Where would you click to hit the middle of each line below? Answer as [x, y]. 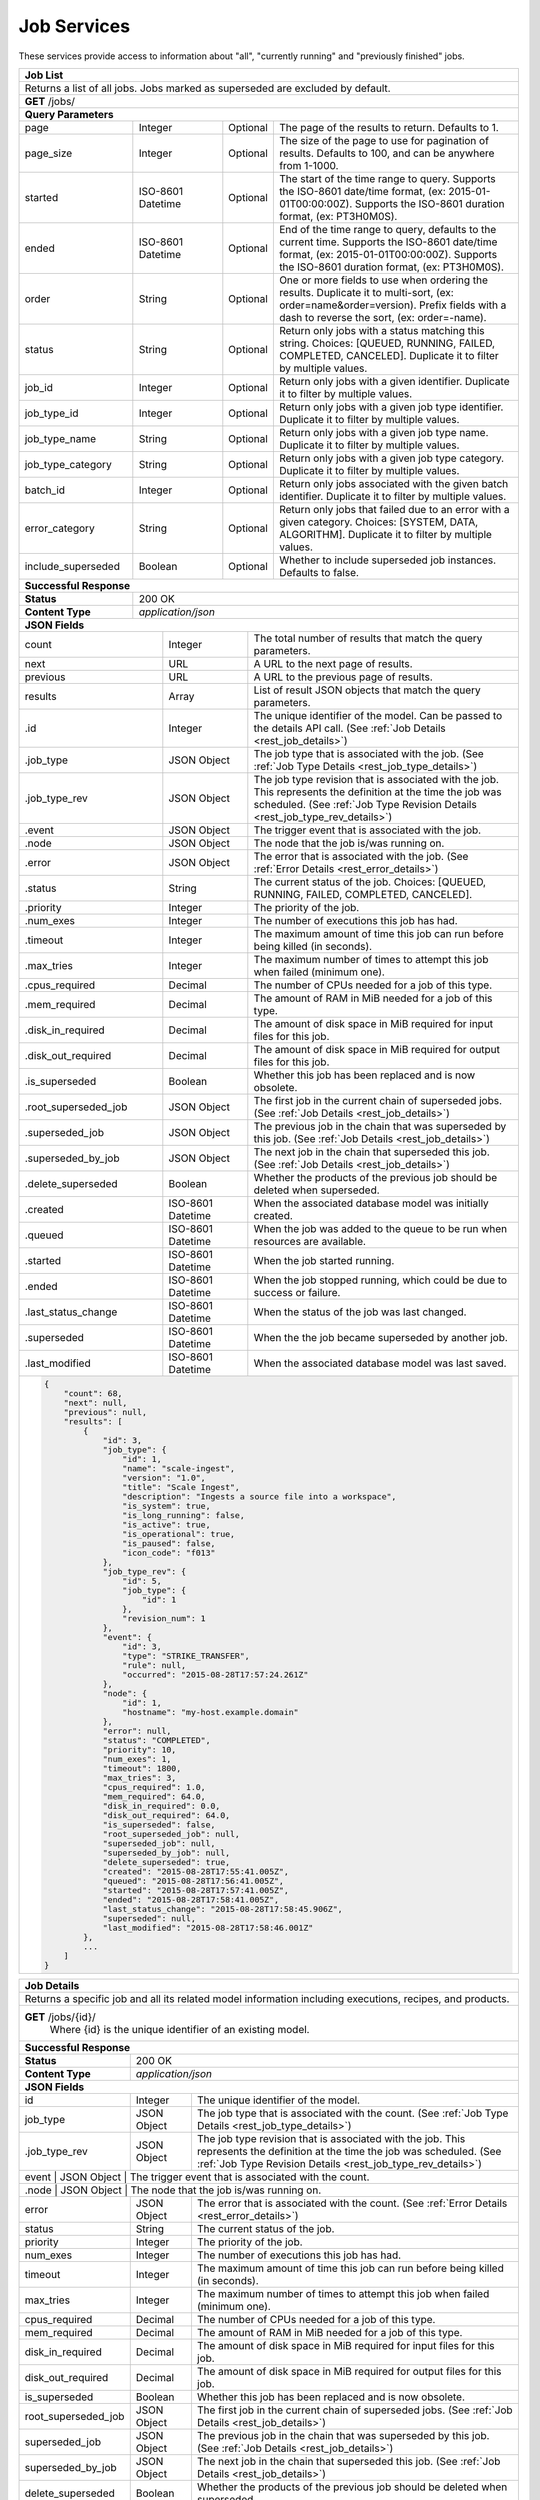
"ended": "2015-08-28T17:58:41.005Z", [191, 1899]
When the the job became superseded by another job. [381, 1337]
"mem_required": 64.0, [154, 1796]
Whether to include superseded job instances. [387, 560]
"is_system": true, [166, 1505]
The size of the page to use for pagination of [384, 140]
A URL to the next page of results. [333, 663]
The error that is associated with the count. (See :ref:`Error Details [352, 2203]
